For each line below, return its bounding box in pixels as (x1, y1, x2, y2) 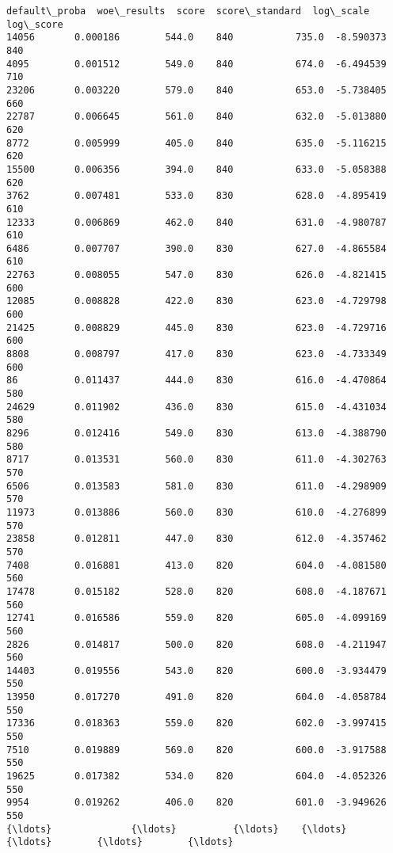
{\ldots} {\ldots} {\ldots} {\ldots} (6, 823, 347, 835)
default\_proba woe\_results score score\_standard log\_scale (6, 6, 370, 17)
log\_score (6, 18, 63, 30)
